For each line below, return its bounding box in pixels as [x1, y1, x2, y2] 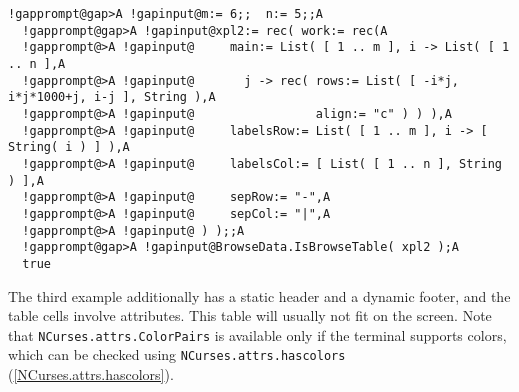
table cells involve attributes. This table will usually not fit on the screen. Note [8, 305, 492, 326]
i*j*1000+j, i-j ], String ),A [8, 90, 216, 105]
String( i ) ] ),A [8, 140, 130, 155]
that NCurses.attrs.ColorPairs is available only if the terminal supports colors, [8, 324, 507, 345]
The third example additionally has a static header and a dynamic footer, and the [8, 285, 511, 306]
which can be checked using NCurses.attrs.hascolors [8, 344, 346, 365]
